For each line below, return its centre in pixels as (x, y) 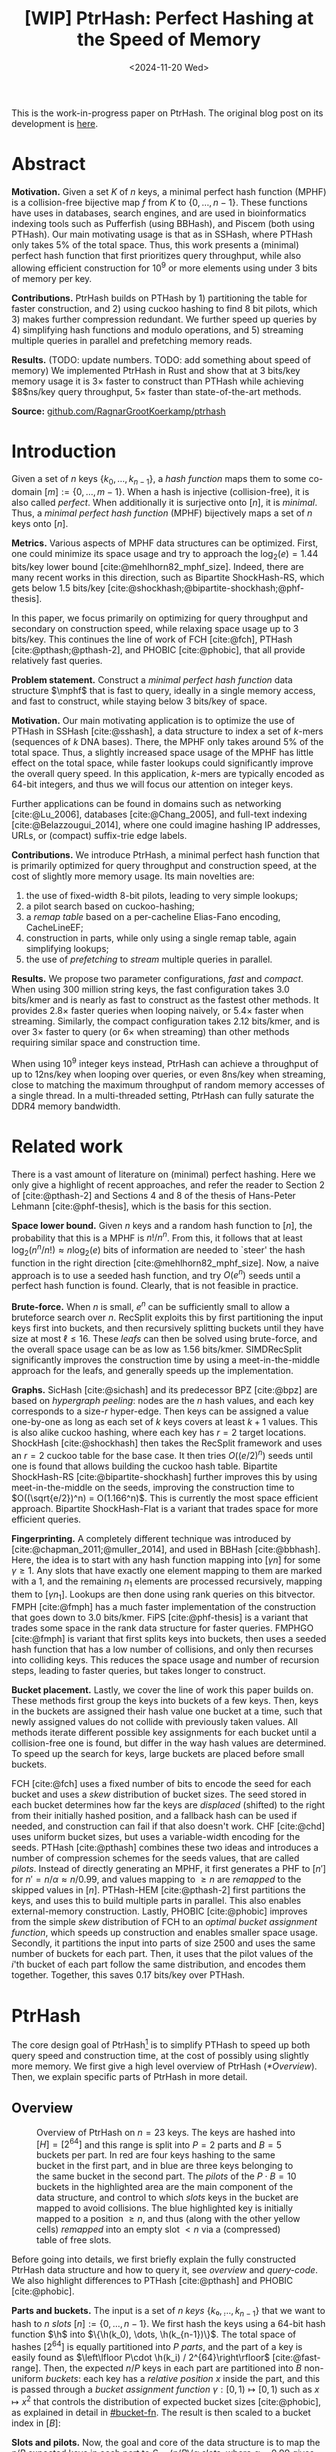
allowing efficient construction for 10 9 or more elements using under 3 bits (164, 267)
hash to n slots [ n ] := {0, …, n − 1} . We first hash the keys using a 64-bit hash (168, 2324)
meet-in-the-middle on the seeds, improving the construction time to (153, 1487)
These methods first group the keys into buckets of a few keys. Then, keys (165, 1701)
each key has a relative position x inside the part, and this (201, 2378)
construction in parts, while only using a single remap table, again (161, 938)
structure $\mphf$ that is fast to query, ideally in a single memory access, (163, 691)
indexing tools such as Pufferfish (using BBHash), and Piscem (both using (163, 223)
